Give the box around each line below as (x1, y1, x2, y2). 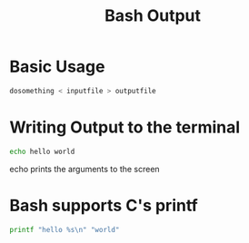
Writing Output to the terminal (9, 117, 241, 137)
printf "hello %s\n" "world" (9, 225, 120, 234)
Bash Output (104, 5, 202, 26)
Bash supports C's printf (9, 195, 198, 216)
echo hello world (9, 147, 75, 156)
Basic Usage (9, 56, 105, 77)
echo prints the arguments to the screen (9, 163, 161, 174)
